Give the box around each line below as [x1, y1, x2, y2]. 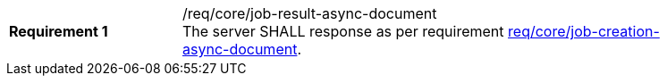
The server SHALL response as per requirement [182, 22, 504, 40]
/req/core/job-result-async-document [182, 4, 437, 22]
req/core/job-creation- [508, 22, 660, 40]
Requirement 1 [9, 22, 108, 40]
